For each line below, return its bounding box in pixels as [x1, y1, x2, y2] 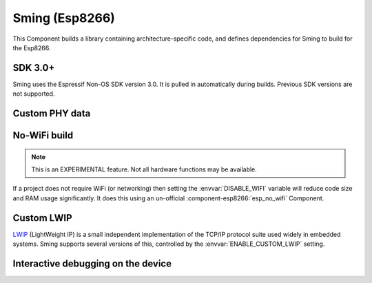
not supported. [12, 90, 55, 98]
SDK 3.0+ [12, 62, 55, 74]
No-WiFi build [12, 129, 74, 141]
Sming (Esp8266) [12, 10, 115, 25]
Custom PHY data [12, 107, 91, 120]
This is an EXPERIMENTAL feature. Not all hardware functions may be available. [31, 165, 258, 174]
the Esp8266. [12, 43, 51, 52]
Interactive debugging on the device [12, 258, 172, 269]
